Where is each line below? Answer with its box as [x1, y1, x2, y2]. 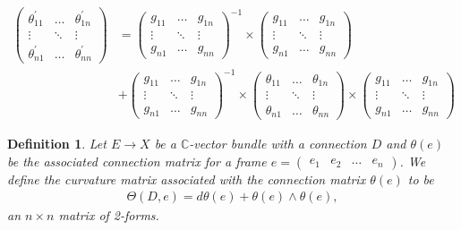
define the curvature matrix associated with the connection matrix [7, 169, 366, 188]
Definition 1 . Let [7, 134, 107, 153]
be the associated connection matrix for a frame [7, 151, 267, 170]
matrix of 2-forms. [58, 206, 159, 225]
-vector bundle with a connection [189, 134, 367, 153]
